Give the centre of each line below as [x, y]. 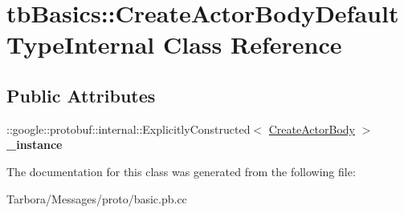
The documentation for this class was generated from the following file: [181, 171]
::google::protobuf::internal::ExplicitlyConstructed [129, 129]
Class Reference [252, 44]
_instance [35, 145]
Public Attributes [81, 95]
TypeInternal [81, 44]
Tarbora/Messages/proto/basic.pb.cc [97, 198]
